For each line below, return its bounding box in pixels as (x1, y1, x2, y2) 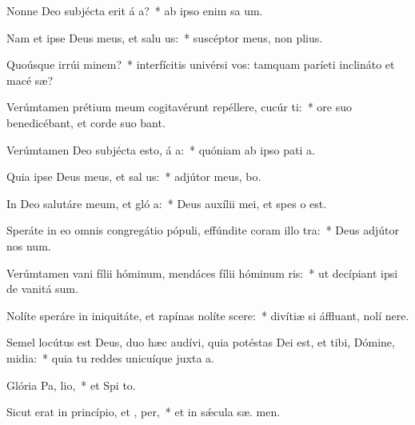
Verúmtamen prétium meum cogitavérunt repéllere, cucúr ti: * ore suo (6, 98, 352, 115)
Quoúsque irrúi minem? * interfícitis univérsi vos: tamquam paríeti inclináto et (6, 56, 395, 73)
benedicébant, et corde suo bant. (6, 114, 166, 130)
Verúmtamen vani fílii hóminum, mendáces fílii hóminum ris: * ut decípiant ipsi (6, 264, 398, 281)
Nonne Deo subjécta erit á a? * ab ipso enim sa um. (6, 2, 263, 18)
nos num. (6, 237, 51, 254)
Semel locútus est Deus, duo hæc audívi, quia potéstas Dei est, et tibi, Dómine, (6, 334, 395, 351)
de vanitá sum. (6, 280, 78, 297)
